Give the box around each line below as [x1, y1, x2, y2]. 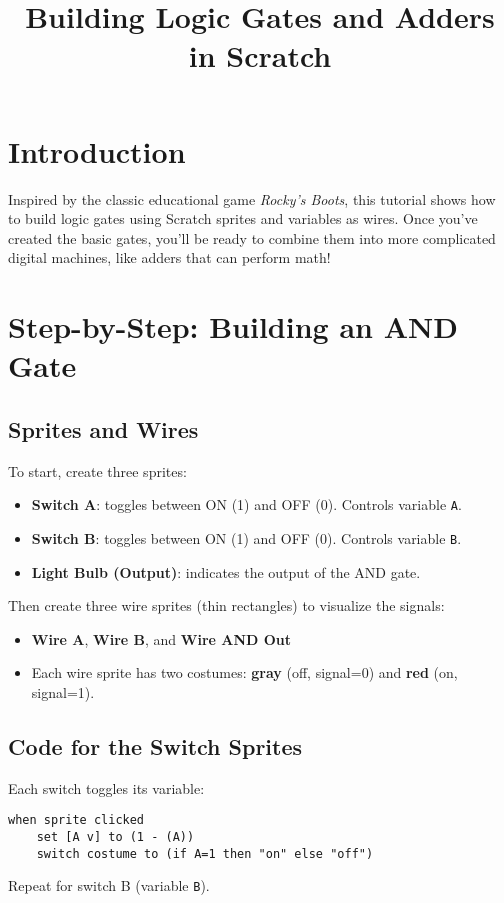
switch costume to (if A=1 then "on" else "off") [36, 846, 374, 861]
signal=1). [31, 681, 95, 702]
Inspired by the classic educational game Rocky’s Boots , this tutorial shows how [8, 188, 496, 209]
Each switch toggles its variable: [8, 777, 205, 798]
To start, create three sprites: [8, 460, 187, 481]
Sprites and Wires [8, 413, 199, 444]
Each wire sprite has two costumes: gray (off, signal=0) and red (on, [31, 662, 458, 683]
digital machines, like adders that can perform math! [8, 247, 331, 268]
